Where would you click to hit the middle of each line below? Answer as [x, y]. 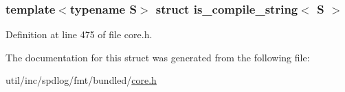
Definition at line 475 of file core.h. [79, 34]
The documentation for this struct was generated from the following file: [158, 57]
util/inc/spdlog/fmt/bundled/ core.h [81, 80]
